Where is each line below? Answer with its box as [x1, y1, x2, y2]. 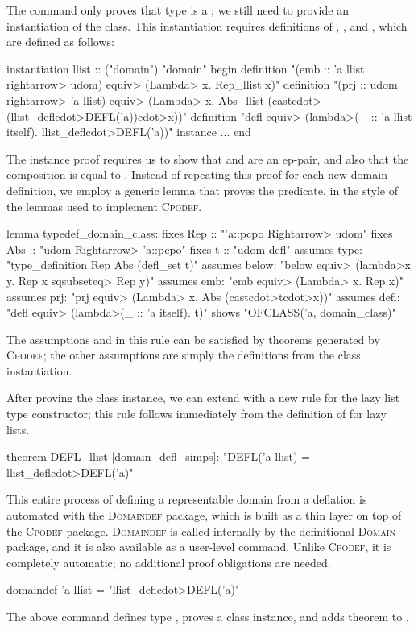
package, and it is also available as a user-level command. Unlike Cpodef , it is [6, 538, 391, 555]
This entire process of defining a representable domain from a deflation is [6, 491, 367, 508]
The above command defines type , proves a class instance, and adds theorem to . [6, 608, 409, 624]
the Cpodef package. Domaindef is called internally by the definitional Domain [6, 522, 395, 539]
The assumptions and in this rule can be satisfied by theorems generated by [6, 330, 380, 347]
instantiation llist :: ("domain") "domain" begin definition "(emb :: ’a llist [6, 60, 365, 77]
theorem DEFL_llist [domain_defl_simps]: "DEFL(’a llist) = [6, 448, 311, 465]
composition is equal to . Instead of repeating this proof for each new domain [6, 166, 387, 183]
